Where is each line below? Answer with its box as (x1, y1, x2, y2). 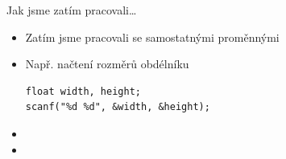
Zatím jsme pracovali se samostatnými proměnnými (25, 28, 280, 45)
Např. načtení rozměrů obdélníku (25, 55, 189, 72)
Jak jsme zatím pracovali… (6, 2, 137, 18)
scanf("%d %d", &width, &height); (25, 101, 210, 113)
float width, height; (25, 85, 141, 97)
